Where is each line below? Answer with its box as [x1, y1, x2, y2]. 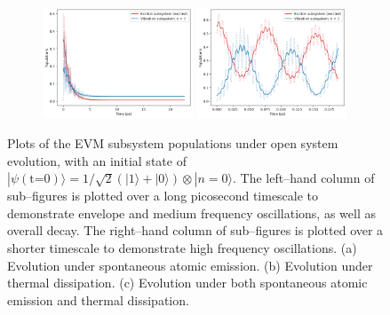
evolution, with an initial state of [7, 151, 187, 169]
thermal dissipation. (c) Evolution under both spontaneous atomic [7, 273, 368, 292]
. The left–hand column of [232, 169, 375, 187]
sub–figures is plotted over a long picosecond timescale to [7, 186, 319, 205]
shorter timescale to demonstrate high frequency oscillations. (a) [7, 238, 357, 256]
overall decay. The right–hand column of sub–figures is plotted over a [7, 221, 384, 240]
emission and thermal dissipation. [7, 290, 189, 309]
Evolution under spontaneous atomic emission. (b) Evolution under [7, 256, 373, 274]
